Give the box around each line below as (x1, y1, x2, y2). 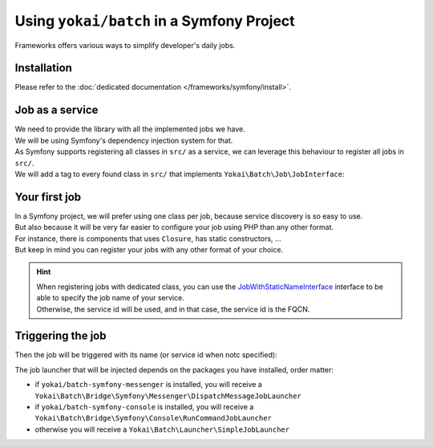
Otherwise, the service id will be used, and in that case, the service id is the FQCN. (36, 304, 310, 314)
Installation (14, 61, 72, 75)
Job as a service (14, 103, 99, 117)
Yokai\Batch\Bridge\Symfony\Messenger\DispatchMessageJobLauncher (34, 391, 302, 401)
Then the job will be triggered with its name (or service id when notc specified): (14, 350, 277, 360)
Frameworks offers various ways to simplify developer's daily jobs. (14, 40, 236, 50)
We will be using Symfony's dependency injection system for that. (14, 135, 233, 145)
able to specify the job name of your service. (36, 293, 184, 303)
